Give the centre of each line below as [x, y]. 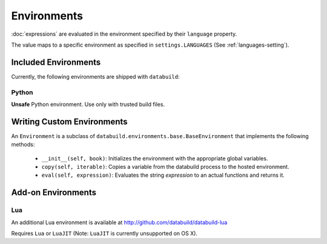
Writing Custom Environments [69, 121]
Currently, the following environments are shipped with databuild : [95, 76]
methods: [23, 145]
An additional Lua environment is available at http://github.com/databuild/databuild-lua [119, 222]
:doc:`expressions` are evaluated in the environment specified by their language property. [124, 34]
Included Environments [56, 62]
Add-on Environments [54, 193]
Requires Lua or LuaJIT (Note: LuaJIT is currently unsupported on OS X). [104, 233]
